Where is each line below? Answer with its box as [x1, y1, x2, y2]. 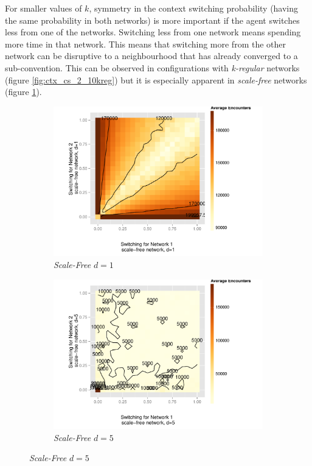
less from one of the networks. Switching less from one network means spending [5, 26, 301, 38]
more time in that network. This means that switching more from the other [5, 37, 286, 50]
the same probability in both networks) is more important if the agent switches [5, 13, 300, 26]
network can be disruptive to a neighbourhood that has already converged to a [5, 49, 298, 62]
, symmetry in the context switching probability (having [89, 2, 299, 14]
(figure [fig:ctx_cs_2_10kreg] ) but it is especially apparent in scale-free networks [5, 73, 307, 86]
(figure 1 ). [5, 85, 42, 98]
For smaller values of [5, 2, 82, 14]
